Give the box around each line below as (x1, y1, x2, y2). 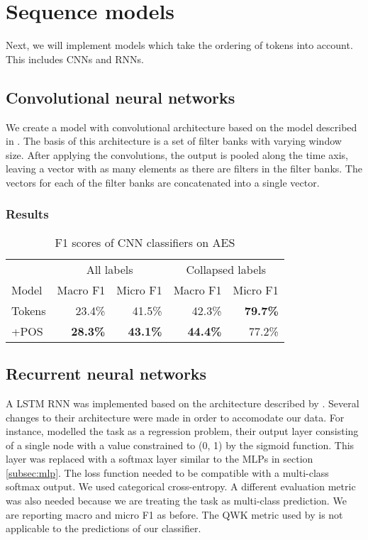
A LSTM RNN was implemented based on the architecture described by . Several (6, 395, 359, 410)
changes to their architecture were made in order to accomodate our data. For (6, 409, 345, 424)
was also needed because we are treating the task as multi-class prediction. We (6, 493, 347, 508)
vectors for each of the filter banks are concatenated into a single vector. (6, 175, 320, 189)
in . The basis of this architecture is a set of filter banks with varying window (6, 133, 342, 148)
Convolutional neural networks (6, 86, 235, 108)
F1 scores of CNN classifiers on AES (55, 233, 235, 250)
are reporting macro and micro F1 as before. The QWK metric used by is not (6, 507, 343, 522)
